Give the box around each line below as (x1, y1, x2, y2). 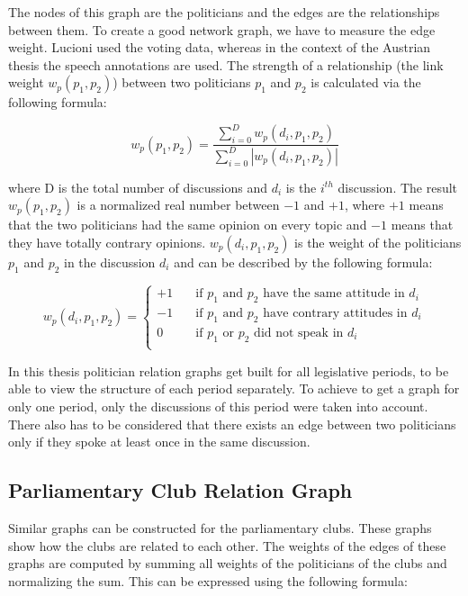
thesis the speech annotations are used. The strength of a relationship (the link (8, 55, 444, 74)
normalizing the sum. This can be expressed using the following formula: (8, 571, 408, 590)
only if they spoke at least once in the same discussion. (8, 432, 310, 451)
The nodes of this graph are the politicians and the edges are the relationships (8, 3, 440, 21)
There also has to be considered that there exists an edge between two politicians (8, 414, 456, 433)
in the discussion (64, 253, 156, 272)
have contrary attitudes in (263, 306, 408, 320)
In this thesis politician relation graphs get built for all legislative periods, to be (8, 361, 449, 380)
